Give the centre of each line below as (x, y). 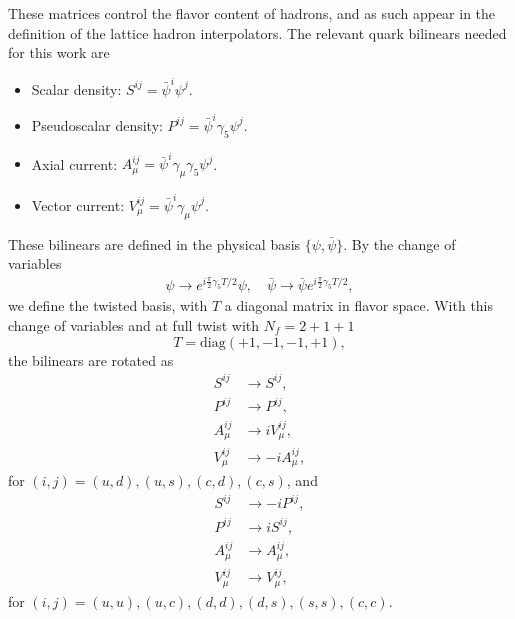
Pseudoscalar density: (97, 124)
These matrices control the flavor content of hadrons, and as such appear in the (252, 13)
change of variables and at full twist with (134, 324)
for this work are (59, 52)
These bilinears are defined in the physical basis (154, 243)
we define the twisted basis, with (108, 305)
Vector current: (78, 204)
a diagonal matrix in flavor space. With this (359, 305)
